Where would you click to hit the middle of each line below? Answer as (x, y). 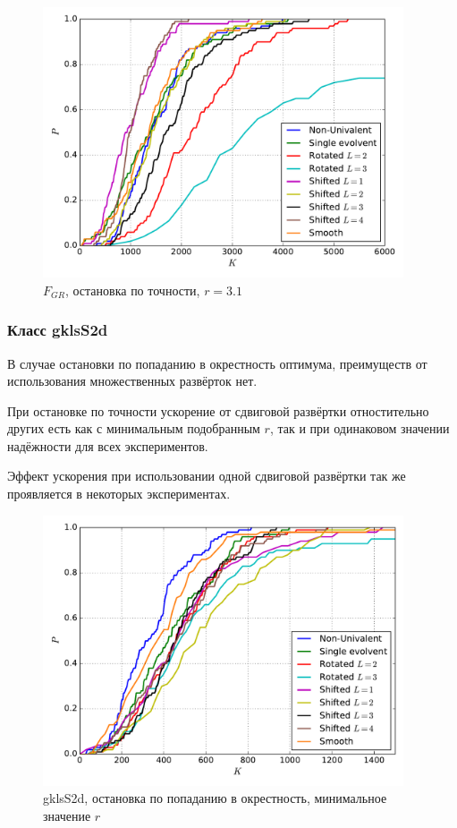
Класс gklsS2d (58, 330)
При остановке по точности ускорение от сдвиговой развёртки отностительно (218, 410)
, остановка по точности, (132, 290)
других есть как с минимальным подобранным (134, 428)
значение (67, 815)
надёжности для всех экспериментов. (108, 445)
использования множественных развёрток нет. (132, 381)
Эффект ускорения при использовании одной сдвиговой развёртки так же (207, 476)
